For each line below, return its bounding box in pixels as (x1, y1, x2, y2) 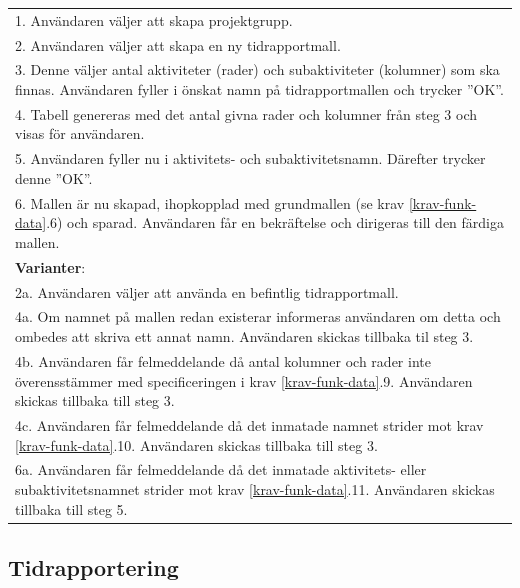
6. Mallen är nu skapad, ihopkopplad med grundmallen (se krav (15, 192, 405, 213)
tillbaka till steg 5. (15, 498, 128, 519)
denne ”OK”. (15, 167, 93, 188)
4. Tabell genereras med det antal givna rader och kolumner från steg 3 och (15, 103, 477, 124)
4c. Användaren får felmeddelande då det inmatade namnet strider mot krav (15, 414, 484, 435)
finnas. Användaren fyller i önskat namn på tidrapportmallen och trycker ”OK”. (15, 79, 504, 100)
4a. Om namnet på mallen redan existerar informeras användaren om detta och (15, 306, 501, 327)
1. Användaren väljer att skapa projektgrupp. (15, 9, 293, 30)
